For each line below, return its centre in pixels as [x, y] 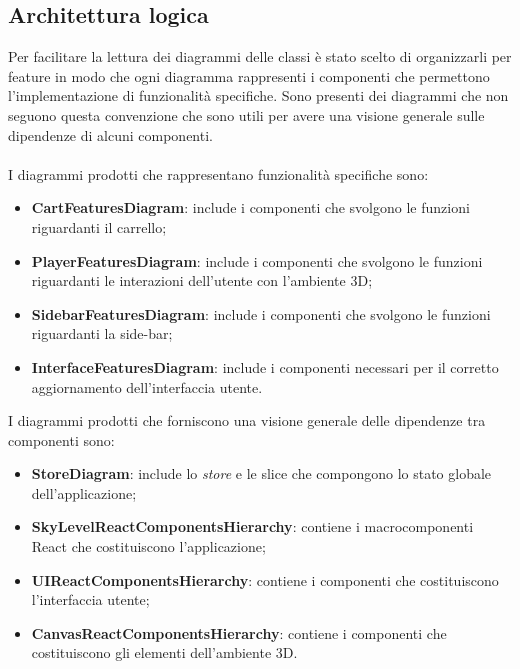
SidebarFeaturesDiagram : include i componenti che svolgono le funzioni [261, 313]
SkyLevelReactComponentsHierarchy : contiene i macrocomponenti [252, 526]
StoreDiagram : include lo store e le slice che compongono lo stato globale [261, 473]
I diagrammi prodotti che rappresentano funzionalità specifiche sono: [218, 173]
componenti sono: [61, 439]
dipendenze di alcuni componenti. [110, 134]
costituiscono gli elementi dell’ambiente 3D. [164, 652]
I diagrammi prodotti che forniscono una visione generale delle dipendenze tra [247, 420]
